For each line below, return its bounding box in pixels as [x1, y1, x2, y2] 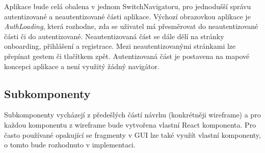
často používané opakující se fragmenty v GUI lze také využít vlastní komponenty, [4, 129, 261, 140]
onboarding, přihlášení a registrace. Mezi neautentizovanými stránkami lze [4, 41, 236, 51]
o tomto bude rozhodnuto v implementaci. [4, 139, 136, 150]
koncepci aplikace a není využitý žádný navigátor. [4, 60, 160, 71]
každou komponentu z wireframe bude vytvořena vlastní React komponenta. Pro [4, 119, 256, 130]
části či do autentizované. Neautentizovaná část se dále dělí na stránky [4, 30, 224, 41]
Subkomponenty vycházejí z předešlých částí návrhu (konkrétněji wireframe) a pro [4, 109, 261, 120]
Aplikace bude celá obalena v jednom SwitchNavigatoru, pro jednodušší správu [4, 1, 251, 11]
